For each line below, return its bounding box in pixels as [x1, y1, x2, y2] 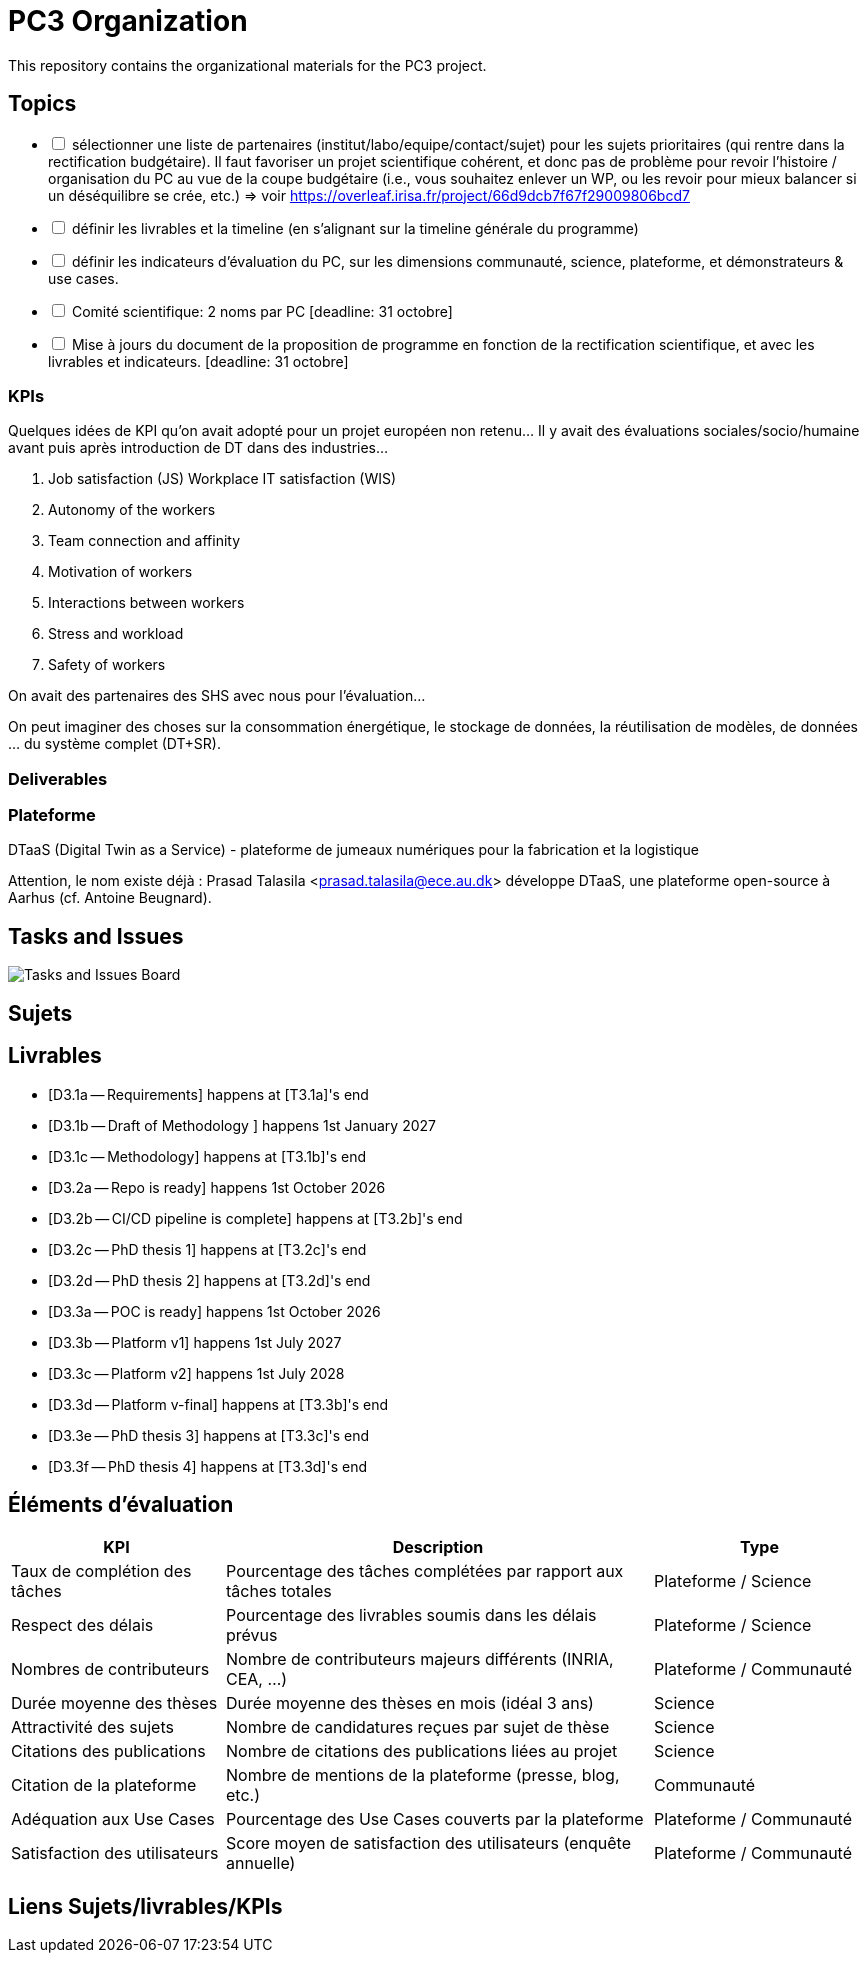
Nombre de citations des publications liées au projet [226, 1741, 618, 1762]
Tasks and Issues [8, 923, 184, 949]
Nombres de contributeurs [11, 1659, 210, 1680]
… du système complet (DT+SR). [8, 735, 221, 753]
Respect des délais [11, 1615, 154, 1636]
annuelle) [226, 1853, 296, 1874]
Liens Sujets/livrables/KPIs [8, 1893, 283, 1919]
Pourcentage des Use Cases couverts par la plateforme [226, 1809, 644, 1830]
